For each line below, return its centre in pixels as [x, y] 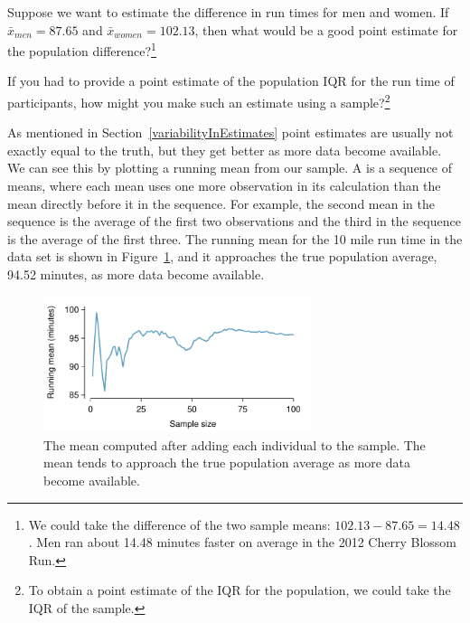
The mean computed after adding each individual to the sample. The [235, 444]
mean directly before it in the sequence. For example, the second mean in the [221, 203]
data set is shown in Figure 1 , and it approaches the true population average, [222, 256]
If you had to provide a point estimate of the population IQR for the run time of [231, 81]
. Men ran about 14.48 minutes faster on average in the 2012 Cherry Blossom [242, 542]
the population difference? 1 [82, 49]
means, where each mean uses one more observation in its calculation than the [224, 186]
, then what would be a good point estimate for [326, 29]
